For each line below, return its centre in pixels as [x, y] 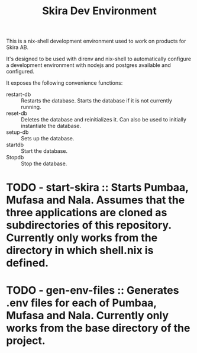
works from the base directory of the [98, 328]
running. [31, 107]
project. [26, 340]
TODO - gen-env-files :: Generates [93, 290]
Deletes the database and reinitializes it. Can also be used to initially [104, 120]
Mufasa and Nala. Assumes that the [96, 200]
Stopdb [15, 158]
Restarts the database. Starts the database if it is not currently [97, 101]
